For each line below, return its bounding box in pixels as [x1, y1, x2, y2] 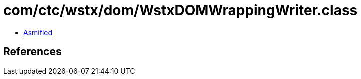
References [3, 45, 62, 58]
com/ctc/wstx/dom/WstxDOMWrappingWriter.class [3, 2, 358, 19]
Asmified [23, 28, 53, 37]
